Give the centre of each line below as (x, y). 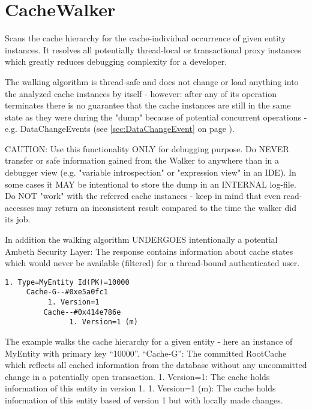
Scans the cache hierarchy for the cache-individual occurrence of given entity (145, 38)
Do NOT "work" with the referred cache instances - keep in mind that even (143, 196)
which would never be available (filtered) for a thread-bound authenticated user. (152, 263)
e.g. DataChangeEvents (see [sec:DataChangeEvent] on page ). (120, 129)
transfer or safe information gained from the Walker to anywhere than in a (142, 160)
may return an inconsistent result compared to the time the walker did (166, 207)
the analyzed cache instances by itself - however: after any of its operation (141, 93)
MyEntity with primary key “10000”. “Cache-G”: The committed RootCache (146, 353)
